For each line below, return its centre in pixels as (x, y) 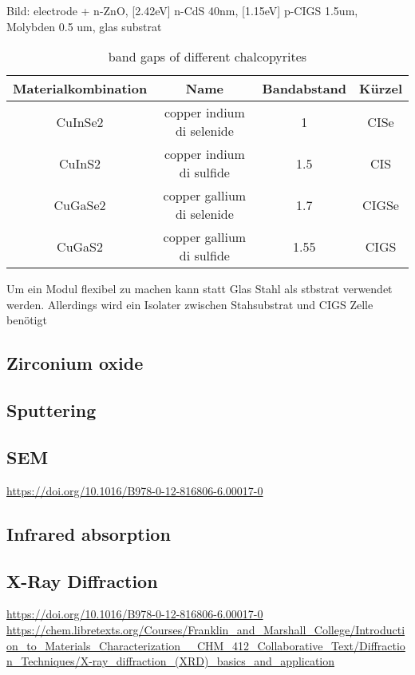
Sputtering (51, 410)
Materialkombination (80, 89)
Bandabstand (304, 89)
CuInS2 (80, 163)
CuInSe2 (80, 121)
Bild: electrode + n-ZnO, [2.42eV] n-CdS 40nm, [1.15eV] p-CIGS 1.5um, (182, 10)
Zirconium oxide (75, 363)
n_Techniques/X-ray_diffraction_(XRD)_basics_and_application (171, 661)
